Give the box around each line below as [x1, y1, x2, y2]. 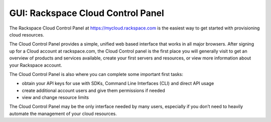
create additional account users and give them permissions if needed [22, 87, 165, 93]
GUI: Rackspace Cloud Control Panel [9, 7, 164, 18]
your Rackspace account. [9, 62, 62, 68]
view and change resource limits [22, 94, 89, 100]
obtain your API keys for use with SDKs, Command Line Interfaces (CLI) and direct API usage [22, 80, 214, 86]
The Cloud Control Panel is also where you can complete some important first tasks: [9, 71, 183, 77]
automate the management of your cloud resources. [9, 110, 117, 116]
